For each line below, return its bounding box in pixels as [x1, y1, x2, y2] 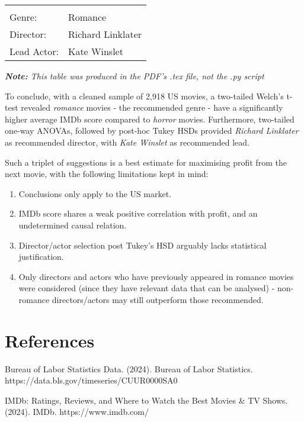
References [5, 328, 95, 352]
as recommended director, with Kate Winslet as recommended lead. [5, 136, 250, 148]
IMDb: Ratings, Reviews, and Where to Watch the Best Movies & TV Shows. [5, 394, 288, 406]
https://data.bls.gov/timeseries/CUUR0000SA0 [5, 374, 178, 386]
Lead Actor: [9, 44, 59, 58]
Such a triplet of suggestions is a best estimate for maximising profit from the [5, 156, 287, 168]
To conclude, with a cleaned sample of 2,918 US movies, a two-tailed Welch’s [5, 89, 284, 102]
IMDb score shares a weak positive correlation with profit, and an [18, 207, 258, 220]
